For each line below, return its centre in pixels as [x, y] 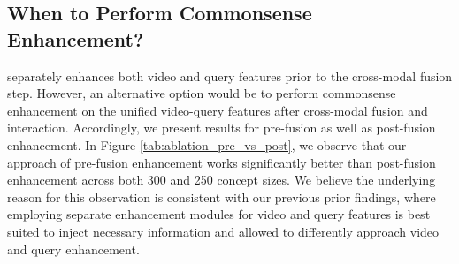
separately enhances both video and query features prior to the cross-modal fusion [230, 75]
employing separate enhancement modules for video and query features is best [219, 214]
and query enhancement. [73, 249]
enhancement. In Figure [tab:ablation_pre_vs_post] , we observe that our [207, 144]
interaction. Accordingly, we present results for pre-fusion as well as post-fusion [222, 128]
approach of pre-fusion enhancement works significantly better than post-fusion [222, 162]
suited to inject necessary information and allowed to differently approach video [223, 231]
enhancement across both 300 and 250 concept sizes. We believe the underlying [222, 180]
